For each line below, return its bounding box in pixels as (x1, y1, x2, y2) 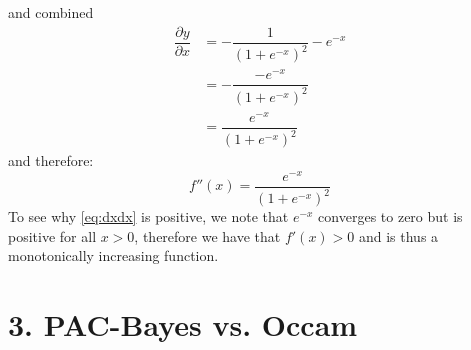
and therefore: (8, 150, 94, 171)
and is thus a (358, 225, 439, 246)
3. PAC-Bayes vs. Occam (8, 304, 358, 345)
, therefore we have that (134, 225, 281, 246)
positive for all (8, 225, 97, 246)
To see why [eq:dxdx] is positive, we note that (8, 206, 289, 227)
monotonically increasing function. (8, 245, 219, 266)
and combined (8, 2, 94, 22)
